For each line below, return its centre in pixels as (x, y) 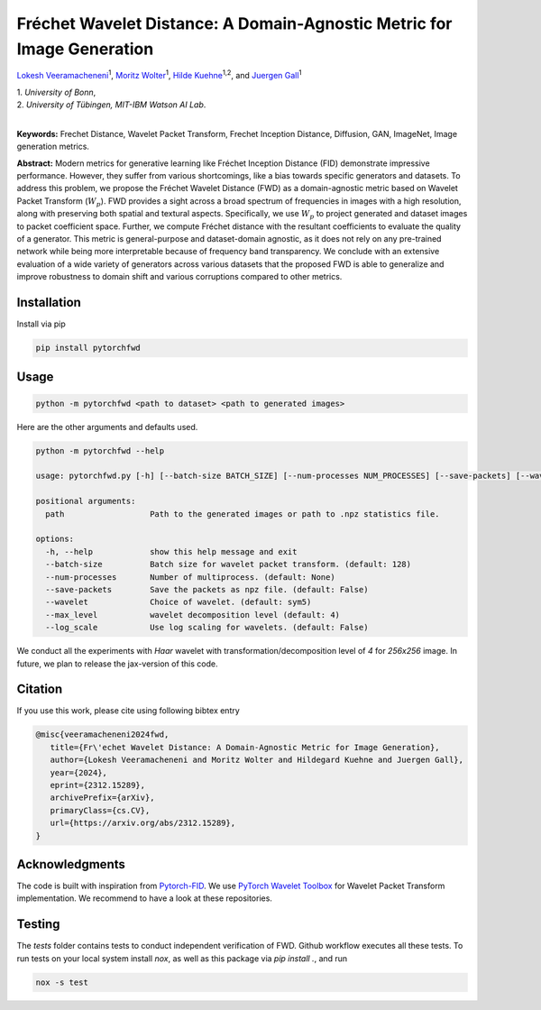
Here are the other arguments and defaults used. (107, 427)
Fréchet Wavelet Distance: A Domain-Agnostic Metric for (234, 23)
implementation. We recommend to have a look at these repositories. (144, 898)
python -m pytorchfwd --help (100, 450)
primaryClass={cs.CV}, (100, 810)
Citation (40, 689)
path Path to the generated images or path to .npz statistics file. (243, 514)
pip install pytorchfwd (88, 348)
